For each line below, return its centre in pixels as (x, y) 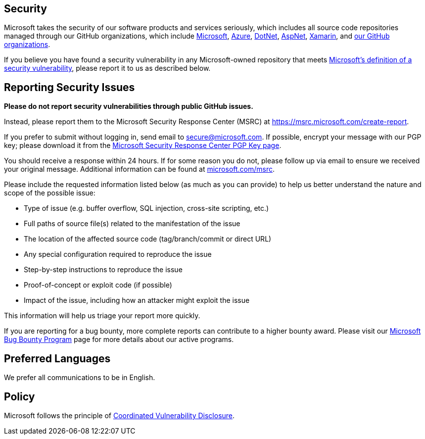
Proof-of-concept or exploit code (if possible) (98, 285)
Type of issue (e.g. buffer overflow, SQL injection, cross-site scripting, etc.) (146, 208)
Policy (20, 396)
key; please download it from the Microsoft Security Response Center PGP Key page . (143, 146)
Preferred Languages (57, 358)
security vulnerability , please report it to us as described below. (107, 68)
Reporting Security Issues (70, 87)
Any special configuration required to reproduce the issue (118, 254)
